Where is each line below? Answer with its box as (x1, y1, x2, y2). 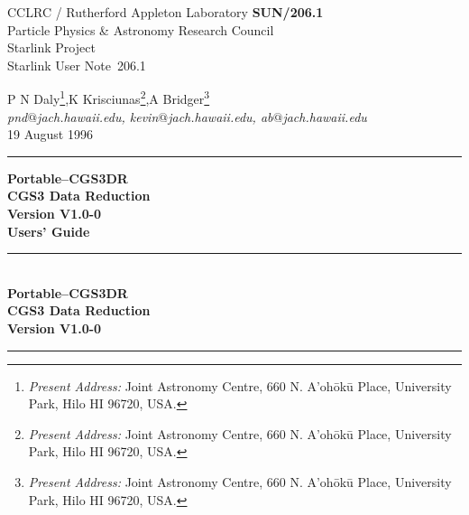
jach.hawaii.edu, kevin (37, 107, 159, 126)
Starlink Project (7, 38, 96, 57)
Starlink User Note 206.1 (7, 55, 146, 74)
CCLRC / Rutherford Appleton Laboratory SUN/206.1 (7, 3, 324, 21)
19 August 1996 (7, 125, 93, 144)
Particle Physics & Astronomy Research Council (7, 20, 274, 39)
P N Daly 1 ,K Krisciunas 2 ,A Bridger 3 (7, 87, 210, 108)
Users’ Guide (7, 221, 90, 240)
